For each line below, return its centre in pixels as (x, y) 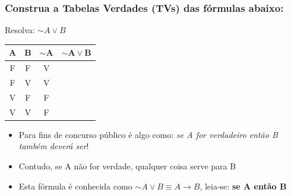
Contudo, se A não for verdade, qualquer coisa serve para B (127, 166)
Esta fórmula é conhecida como (75, 186)
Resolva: (20, 30)
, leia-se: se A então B (243, 186)
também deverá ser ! (54, 146)
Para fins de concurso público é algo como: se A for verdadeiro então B (148, 134)
